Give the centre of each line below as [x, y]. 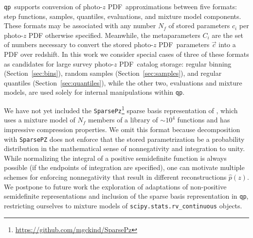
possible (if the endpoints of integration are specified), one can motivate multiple [124, 167]
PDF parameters [184, 44]
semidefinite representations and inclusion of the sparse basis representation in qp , [126, 196]
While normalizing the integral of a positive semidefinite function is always [115, 158]
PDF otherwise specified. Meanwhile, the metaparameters [114, 35]
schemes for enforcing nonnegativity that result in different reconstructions [115, 177]
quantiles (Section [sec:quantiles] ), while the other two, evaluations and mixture [123, 82]
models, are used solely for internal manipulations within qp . [94, 92]
